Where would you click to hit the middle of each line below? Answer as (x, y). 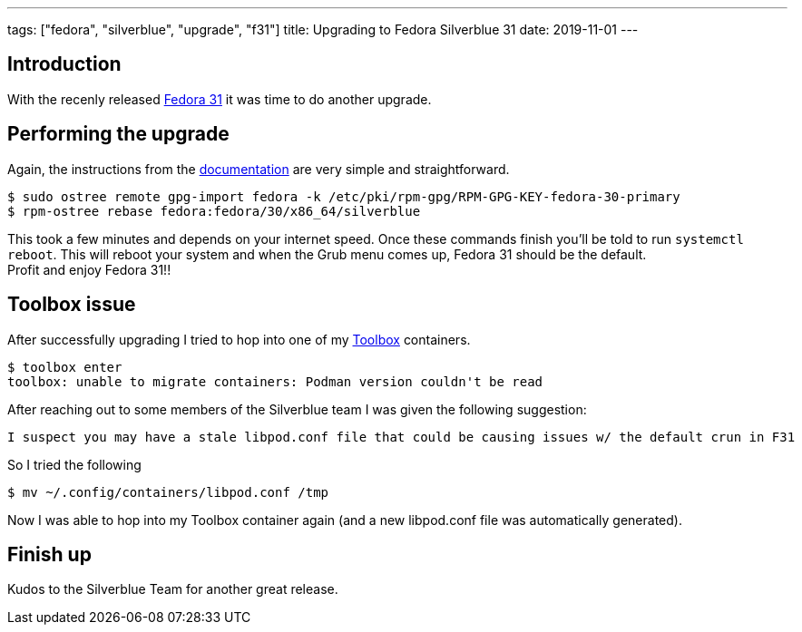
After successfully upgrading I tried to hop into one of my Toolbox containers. (239, 339)
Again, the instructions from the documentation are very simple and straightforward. (259, 169)
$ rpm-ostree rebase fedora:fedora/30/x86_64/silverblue (214, 211)
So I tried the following (74, 464)
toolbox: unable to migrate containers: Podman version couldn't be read (275, 381)
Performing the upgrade (118, 134)
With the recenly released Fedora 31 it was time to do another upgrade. (220, 99)
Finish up (49, 554)
